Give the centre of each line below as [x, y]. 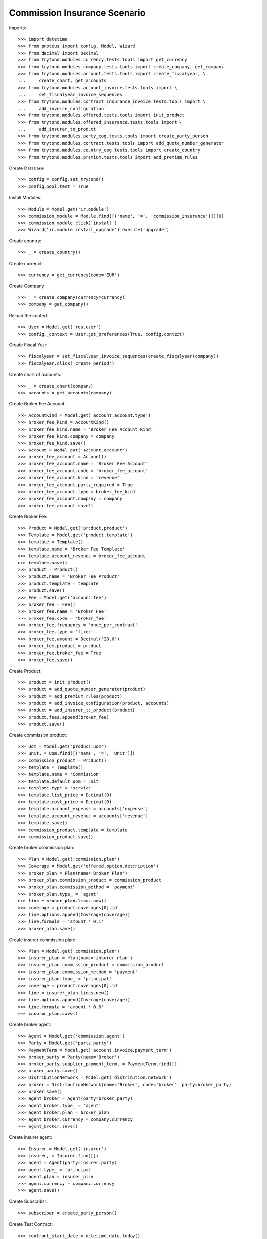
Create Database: [27, 168]
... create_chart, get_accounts [62, 81]
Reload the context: [29, 315]
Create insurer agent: [31, 1137]
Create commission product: [38, 735]
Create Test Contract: [31, 1224]
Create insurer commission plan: [42, 940]
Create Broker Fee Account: [38, 404]
